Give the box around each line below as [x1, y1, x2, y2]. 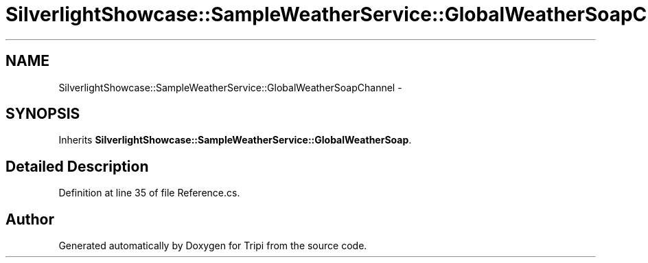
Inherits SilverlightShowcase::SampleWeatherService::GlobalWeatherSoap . [58, 134, 412, 146]
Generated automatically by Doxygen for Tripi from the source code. [58, 240, 367, 252]
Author [5, 210, 54, 228]
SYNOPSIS [5, 105, 80, 123]
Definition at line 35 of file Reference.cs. [58, 187, 240, 199]
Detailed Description [5, 157, 149, 175]
